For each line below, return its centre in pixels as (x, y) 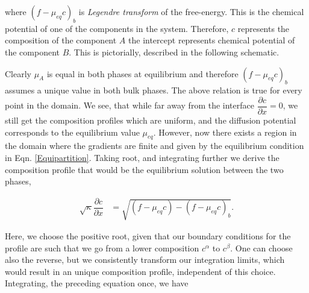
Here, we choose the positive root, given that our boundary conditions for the (148, 236)
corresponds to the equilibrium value (72, 132)
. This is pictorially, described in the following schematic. (174, 52)
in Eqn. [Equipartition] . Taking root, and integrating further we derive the (142, 158)
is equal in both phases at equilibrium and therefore (142, 73)
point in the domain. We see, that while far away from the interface (130, 105)
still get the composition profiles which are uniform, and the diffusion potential (151, 120)
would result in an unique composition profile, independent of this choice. (140, 271)
